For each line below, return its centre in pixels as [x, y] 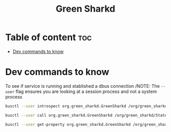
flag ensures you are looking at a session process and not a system [86, 91]
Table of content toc [49, 37]
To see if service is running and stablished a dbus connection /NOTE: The [83, 86]
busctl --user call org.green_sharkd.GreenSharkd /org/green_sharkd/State [86, 115]
